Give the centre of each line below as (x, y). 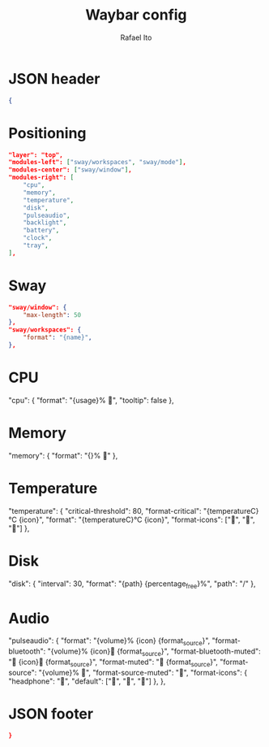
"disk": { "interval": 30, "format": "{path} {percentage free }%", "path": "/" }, (132, 584)
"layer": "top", (36, 155)
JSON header (54, 78)
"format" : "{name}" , (58, 338)
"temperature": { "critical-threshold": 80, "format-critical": (105, 510)
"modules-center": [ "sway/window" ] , (70, 170)
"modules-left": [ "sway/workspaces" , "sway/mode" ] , (97, 163)
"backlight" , (45, 223)
